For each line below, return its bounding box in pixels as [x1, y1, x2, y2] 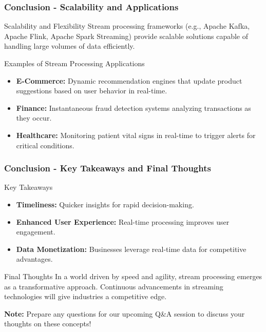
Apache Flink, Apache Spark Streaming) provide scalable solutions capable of [4, 30, 249, 41]
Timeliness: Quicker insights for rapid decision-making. [16, 199, 194, 209]
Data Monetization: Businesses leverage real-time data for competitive [16, 243, 246, 254]
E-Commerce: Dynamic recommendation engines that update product [16, 75, 242, 86]
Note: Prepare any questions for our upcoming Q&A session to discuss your [4, 308, 245, 319]
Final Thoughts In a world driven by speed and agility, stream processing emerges [4, 270, 262, 281]
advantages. [16, 253, 53, 264]
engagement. [16, 226, 55, 237]
